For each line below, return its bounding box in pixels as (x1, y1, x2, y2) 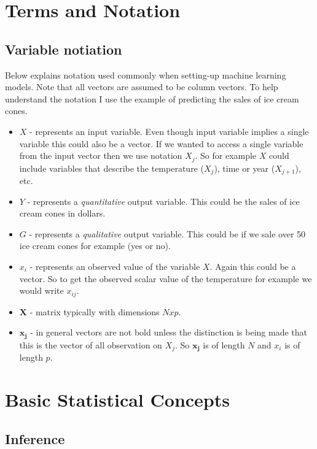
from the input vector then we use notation (19, 149, 182, 162)
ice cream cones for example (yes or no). (19, 239, 171, 252)
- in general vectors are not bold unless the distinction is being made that (30, 326, 308, 339)
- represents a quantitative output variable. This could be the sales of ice (27, 194, 300, 207)
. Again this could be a (209, 260, 296, 273)
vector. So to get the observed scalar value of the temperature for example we (19, 272, 312, 285)
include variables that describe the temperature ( (19, 161, 204, 174)
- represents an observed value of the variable (29, 260, 200, 273)
